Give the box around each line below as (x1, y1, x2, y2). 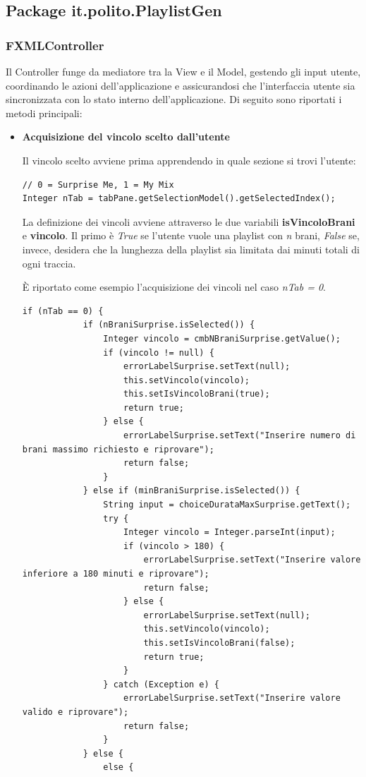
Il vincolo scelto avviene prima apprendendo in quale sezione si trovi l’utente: (22, 152, 356, 167)
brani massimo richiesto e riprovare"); (22, 444, 214, 454)
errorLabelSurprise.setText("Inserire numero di (123, 430, 356, 441)
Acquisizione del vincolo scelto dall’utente (22, 129, 230, 144)
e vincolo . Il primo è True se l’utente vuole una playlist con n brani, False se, (22, 228, 360, 243)
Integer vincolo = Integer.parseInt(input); (123, 527, 336, 538)
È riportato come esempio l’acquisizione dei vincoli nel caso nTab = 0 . (22, 279, 327, 294)
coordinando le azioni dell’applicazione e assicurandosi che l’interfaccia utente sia (6, 78, 355, 92)
